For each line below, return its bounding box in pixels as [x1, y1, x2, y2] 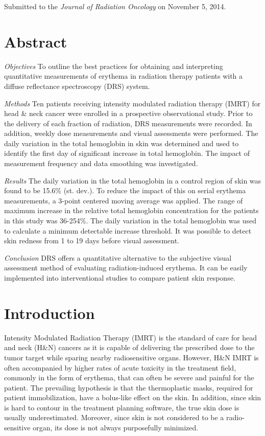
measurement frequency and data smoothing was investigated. [4, 158, 198, 169]
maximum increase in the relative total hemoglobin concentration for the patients [4, 205, 259, 216]
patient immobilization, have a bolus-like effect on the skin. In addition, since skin [4, 392, 261, 403]
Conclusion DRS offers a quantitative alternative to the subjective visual [4, 252, 232, 263]
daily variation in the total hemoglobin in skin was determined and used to [4, 137, 239, 148]
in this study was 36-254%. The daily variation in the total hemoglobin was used [4, 215, 256, 226]
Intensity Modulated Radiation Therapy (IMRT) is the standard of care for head [4, 332, 257, 342]
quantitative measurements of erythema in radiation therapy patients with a [4, 71, 243, 81]
